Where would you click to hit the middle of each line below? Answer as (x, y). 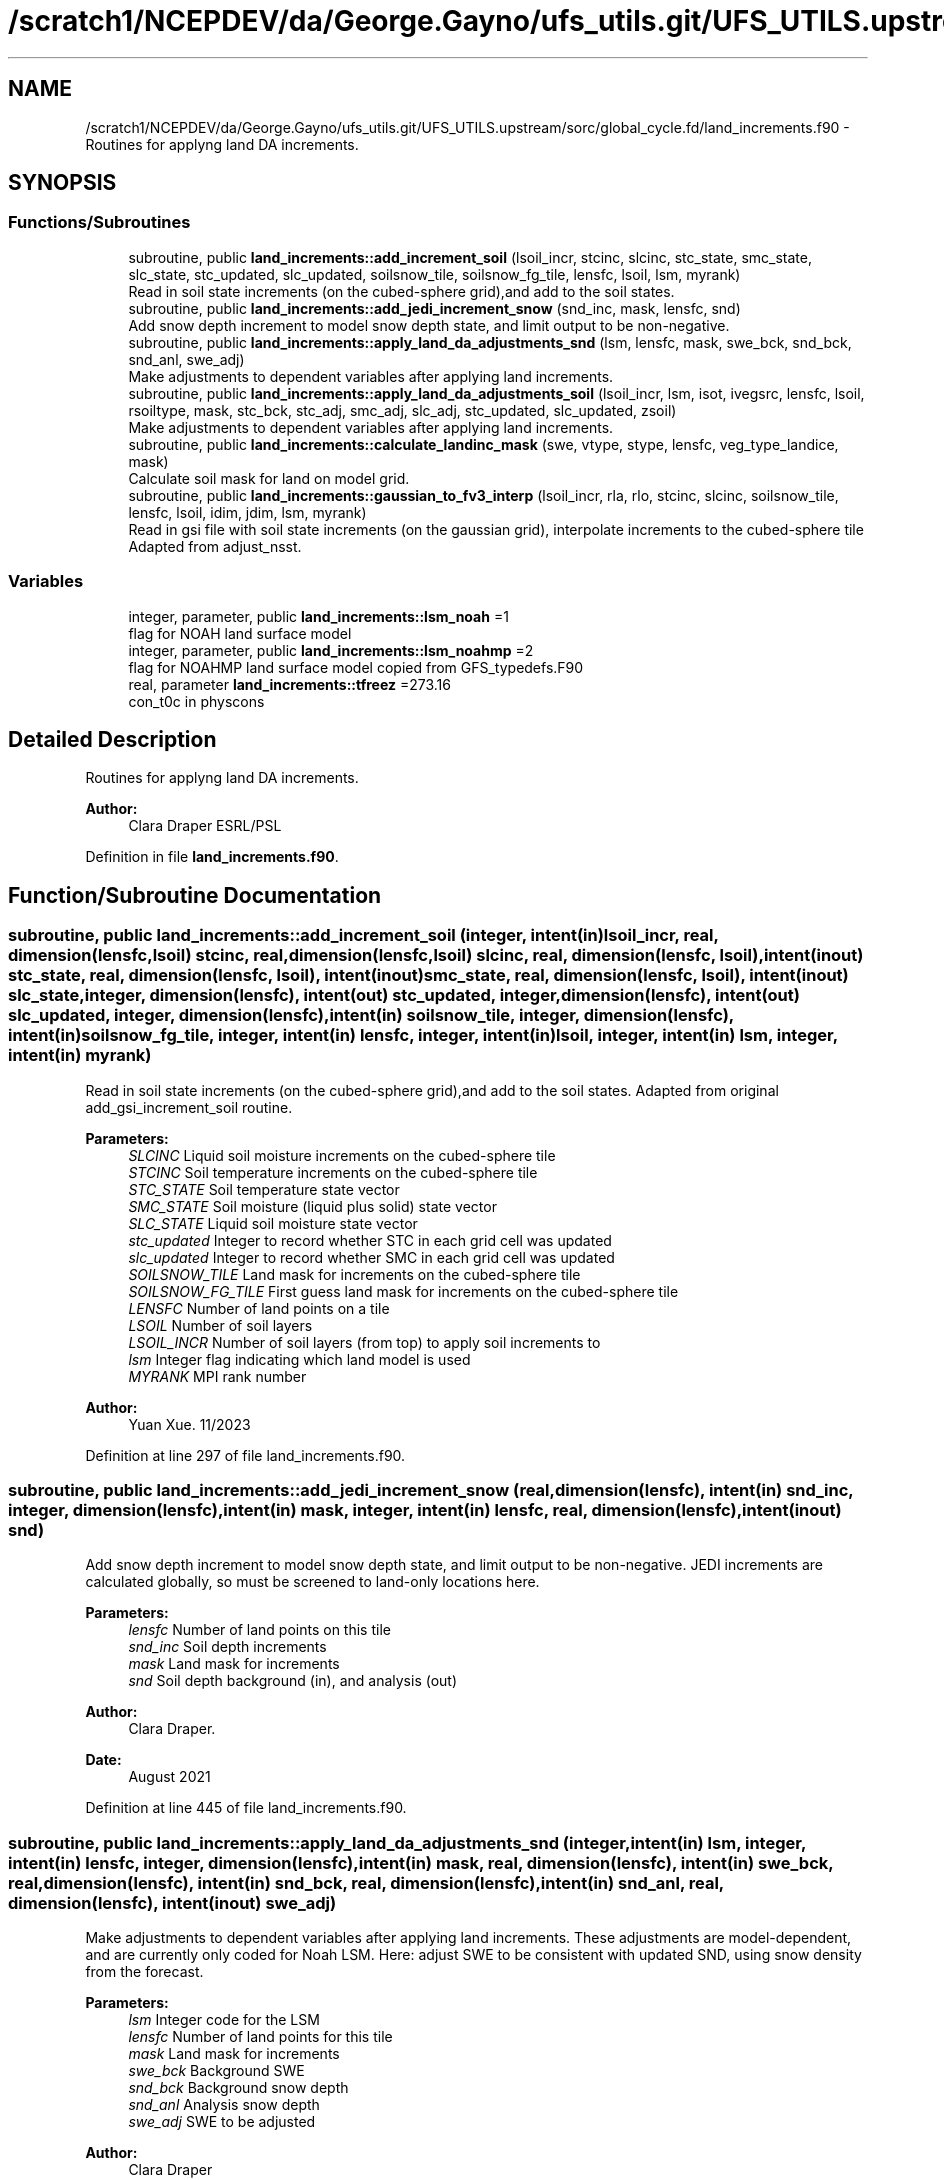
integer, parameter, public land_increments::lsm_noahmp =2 (331, 650)
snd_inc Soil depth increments (227, 1647)
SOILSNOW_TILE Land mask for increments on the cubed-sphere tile (354, 1274)
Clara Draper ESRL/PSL (205, 826)
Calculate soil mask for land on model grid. (269, 478)
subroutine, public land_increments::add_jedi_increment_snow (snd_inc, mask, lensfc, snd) (434, 308)
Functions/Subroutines (99, 222)
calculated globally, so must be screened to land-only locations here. (312, 1582)
